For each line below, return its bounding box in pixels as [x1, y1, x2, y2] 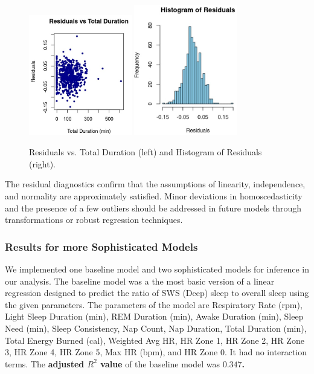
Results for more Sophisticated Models [5, 239, 198, 254]
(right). [29, 157, 56, 170]
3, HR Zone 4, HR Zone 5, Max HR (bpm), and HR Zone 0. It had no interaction [5, 346, 307, 358]
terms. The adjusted [5, 357, 85, 370]
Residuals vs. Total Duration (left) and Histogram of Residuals [29, 146, 262, 158]
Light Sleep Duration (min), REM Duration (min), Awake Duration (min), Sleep [5, 310, 304, 323]
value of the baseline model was [100, 357, 220, 370]
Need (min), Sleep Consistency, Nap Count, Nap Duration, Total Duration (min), [5, 321, 307, 334]
